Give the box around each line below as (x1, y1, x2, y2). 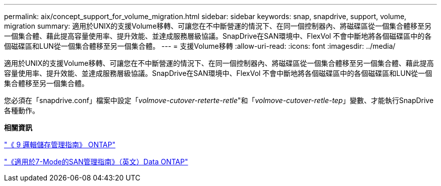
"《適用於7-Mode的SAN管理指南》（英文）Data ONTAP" (4, 157, 188, 166)
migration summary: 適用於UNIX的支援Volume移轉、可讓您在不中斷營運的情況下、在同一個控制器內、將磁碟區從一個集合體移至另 (4, 22, 432, 30)
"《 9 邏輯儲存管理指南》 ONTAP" (4, 140, 116, 149)
